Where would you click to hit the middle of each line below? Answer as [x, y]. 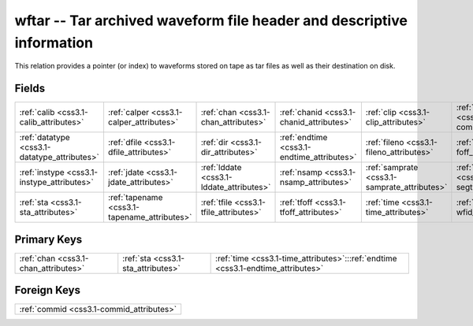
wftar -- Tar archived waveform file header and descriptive [211, 20]
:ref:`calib [37, 113]
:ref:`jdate [126, 172]
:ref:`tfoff [296, 202]
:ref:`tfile [216, 202]
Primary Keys [48, 239]
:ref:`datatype [45, 138]
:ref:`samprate [392, 168]
